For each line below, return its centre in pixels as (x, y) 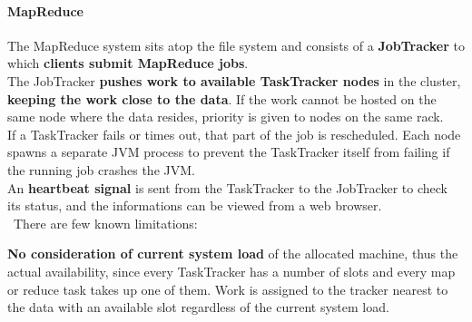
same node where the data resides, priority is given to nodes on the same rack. (226, 117)
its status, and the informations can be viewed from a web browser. (195, 205)
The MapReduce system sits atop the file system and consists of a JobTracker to (236, 45)
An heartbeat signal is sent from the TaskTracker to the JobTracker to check (227, 187)
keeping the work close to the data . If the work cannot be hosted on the (222, 98)
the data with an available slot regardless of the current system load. (198, 307)
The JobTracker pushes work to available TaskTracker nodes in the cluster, (234, 80)
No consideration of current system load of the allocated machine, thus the (233, 254)
